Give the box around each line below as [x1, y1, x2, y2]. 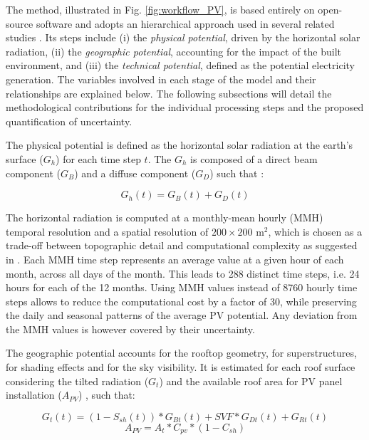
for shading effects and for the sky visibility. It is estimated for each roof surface [6, 360, 355, 374]
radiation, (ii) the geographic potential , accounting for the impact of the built [6, 43, 341, 58]
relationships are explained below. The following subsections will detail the [6, 85, 332, 100]
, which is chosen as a [268, 224, 363, 239]
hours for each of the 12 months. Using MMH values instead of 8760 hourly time [6, 280, 358, 295]
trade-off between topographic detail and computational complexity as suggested [6, 238, 358, 253]
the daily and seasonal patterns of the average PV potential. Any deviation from [6, 308, 358, 323]
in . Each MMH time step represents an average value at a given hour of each [6, 251, 344, 266]
